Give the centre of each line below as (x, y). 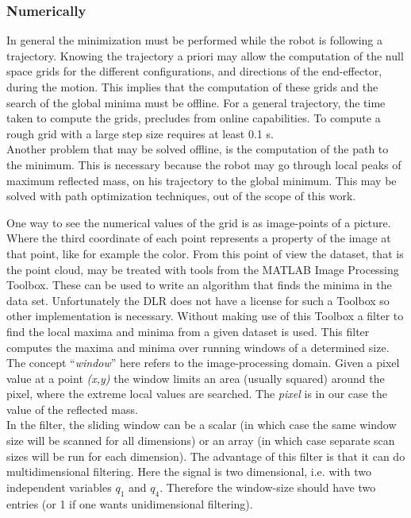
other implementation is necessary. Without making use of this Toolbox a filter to (205, 316)
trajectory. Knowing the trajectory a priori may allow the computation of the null (205, 55)
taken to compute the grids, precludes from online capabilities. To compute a (194, 118)
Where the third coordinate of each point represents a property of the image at (199, 238)
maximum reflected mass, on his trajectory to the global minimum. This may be (202, 180)
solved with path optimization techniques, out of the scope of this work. (181, 196)
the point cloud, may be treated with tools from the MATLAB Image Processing (203, 269)
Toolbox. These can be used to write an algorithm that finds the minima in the (199, 285)
